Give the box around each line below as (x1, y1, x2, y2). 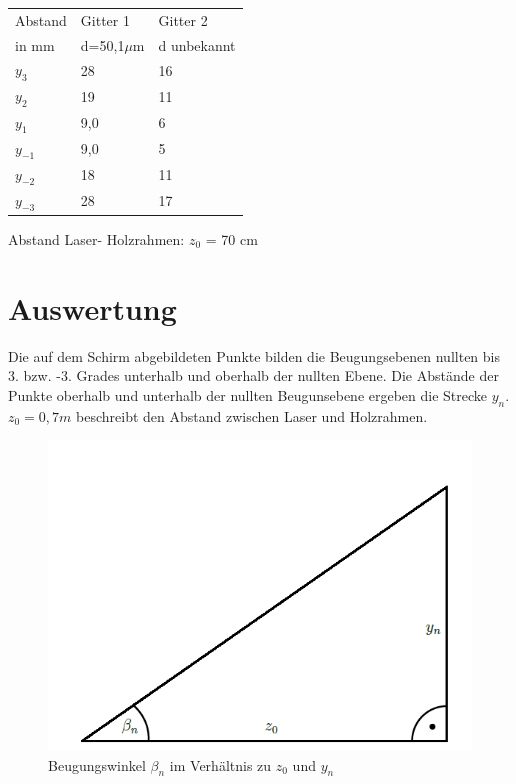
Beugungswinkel (48, 754, 146, 775)
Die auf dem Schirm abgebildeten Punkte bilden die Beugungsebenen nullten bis (8, 345, 500, 366)
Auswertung (8, 287, 177, 328)
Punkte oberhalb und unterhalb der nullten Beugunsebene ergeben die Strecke (8, 384, 488, 405)
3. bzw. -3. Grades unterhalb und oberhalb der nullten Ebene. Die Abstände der (8, 365, 499, 386)
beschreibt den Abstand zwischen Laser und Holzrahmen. (76, 405, 428, 426)
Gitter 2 (158, 9, 208, 30)
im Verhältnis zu (169, 754, 272, 775)
